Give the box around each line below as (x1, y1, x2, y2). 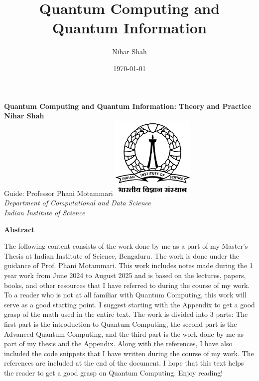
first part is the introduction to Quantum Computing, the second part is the (4, 319, 237, 329)
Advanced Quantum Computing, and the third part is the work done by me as (4, 328, 244, 339)
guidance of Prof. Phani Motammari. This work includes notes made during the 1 (4, 260, 253, 271)
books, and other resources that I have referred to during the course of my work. (4, 280, 250, 290)
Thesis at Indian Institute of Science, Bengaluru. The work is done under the (4, 250, 239, 261)
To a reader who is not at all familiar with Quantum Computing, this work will (4, 289, 247, 300)
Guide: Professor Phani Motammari (4, 188, 113, 198)
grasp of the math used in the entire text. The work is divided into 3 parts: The (4, 309, 248, 319)
